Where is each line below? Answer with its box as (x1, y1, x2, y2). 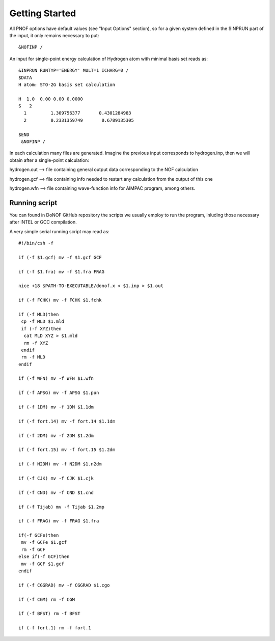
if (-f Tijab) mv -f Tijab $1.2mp (18, 504, 104, 510)
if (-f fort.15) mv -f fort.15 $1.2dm (18, 447, 116, 453)
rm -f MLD (21, 354, 46, 360)
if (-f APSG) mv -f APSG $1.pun (18, 390, 99, 396)
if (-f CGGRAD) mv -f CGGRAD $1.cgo (18, 582, 110, 588)
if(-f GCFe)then (18, 533, 59, 538)
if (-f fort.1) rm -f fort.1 (18, 625, 91, 631)
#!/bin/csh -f (18, 240, 53, 246)
